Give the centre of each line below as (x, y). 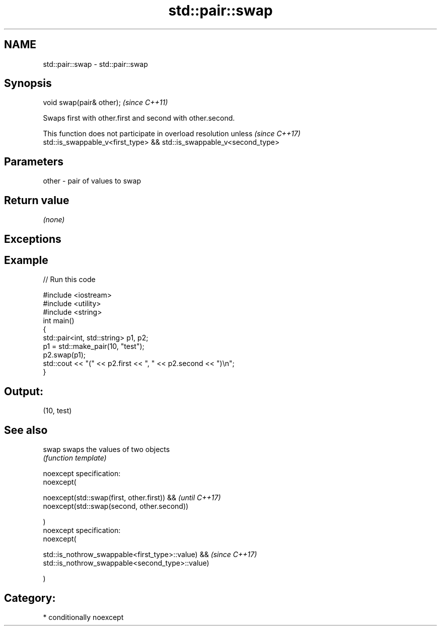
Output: (24, 391)
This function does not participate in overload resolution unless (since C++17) (172, 134)
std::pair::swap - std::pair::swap (95, 64)
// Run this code (69, 280)
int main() (59, 321)
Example (26, 260)
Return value (37, 200)
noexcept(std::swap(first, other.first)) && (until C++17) (132, 498)
